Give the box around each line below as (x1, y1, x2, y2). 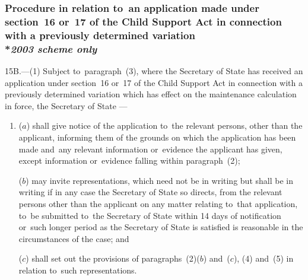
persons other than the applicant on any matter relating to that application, (18, 197, 298, 209)
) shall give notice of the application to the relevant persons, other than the (26, 119, 303, 132)
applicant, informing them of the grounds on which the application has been (18, 131, 296, 143)
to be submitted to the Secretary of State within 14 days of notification (18, 209, 281, 221)
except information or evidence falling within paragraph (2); (18, 154, 240, 167)
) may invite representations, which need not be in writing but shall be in (26, 174, 293, 186)
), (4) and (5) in (233, 252, 294, 265)
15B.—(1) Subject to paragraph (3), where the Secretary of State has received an (5, 64, 303, 77)
